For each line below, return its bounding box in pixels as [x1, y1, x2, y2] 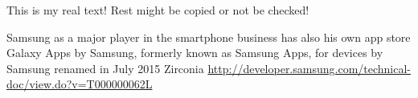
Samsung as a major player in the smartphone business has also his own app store [6, 28, 411, 45]
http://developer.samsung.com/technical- [207, 59, 412, 76]
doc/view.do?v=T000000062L [6, 76, 153, 92]
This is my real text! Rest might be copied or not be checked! [6, 2, 309, 18]
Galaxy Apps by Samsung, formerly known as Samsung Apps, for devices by [6, 44, 383, 61]
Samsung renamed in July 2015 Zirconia [6, 59, 204, 76]
